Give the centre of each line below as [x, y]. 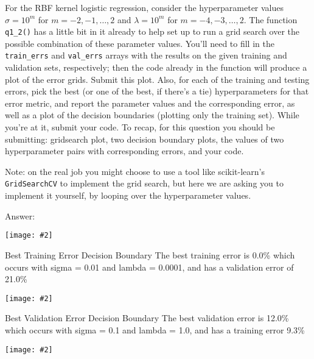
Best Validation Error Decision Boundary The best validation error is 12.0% [147, 318]
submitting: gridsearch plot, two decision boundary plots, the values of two [145, 139]
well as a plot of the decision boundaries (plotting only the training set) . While [152, 115]
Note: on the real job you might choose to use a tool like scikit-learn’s [135, 171]
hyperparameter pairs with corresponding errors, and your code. [124, 151]
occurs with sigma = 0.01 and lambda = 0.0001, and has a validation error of [149, 267]
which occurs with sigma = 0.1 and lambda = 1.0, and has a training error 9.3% [155, 329]
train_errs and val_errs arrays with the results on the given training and [146, 55]
